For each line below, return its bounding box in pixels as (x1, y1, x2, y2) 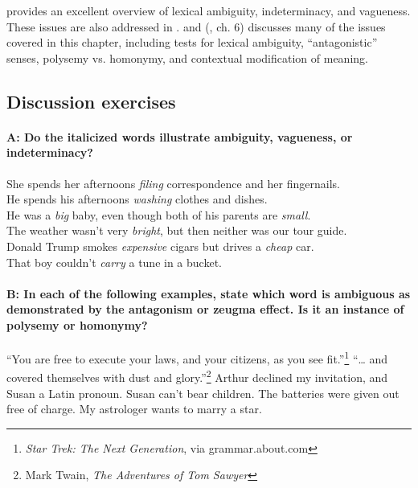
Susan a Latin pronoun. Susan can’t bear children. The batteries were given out (6, 384, 400, 401)
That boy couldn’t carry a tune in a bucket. (6, 253, 222, 270)
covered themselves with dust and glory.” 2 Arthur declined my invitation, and (6, 367, 388, 385)
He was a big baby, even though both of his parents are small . (6, 206, 311, 223)
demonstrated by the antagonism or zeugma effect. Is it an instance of (6, 301, 404, 318)
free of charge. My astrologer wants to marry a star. (6, 400, 262, 417)
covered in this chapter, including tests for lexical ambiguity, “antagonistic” (6, 34, 378, 51)
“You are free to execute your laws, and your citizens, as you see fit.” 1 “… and (6, 348, 388, 367)
